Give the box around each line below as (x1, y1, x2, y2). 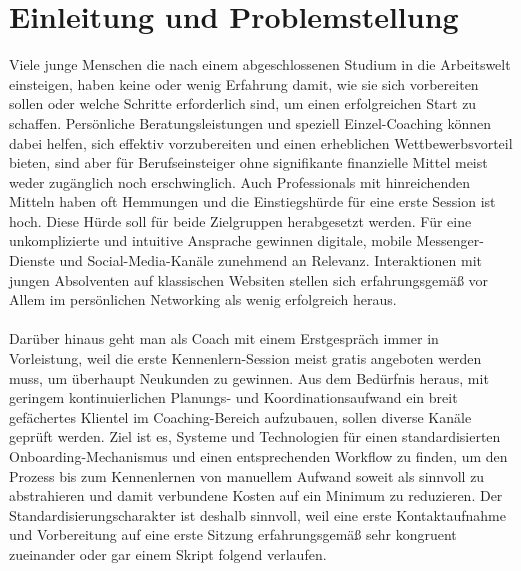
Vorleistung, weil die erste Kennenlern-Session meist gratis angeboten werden (9, 348, 482, 369)
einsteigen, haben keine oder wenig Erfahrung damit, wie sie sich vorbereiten (9, 73, 479, 94)
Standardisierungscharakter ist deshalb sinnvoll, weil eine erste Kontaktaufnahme (9, 504, 506, 525)
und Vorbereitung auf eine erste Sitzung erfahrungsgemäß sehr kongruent (9, 524, 457, 545)
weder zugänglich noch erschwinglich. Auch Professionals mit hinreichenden (9, 171, 471, 192)
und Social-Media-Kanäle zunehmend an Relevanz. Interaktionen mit (59, 250, 483, 271)
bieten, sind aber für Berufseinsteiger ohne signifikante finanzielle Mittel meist (9, 152, 488, 173)
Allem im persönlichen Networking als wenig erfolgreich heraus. (9, 289, 397, 310)
